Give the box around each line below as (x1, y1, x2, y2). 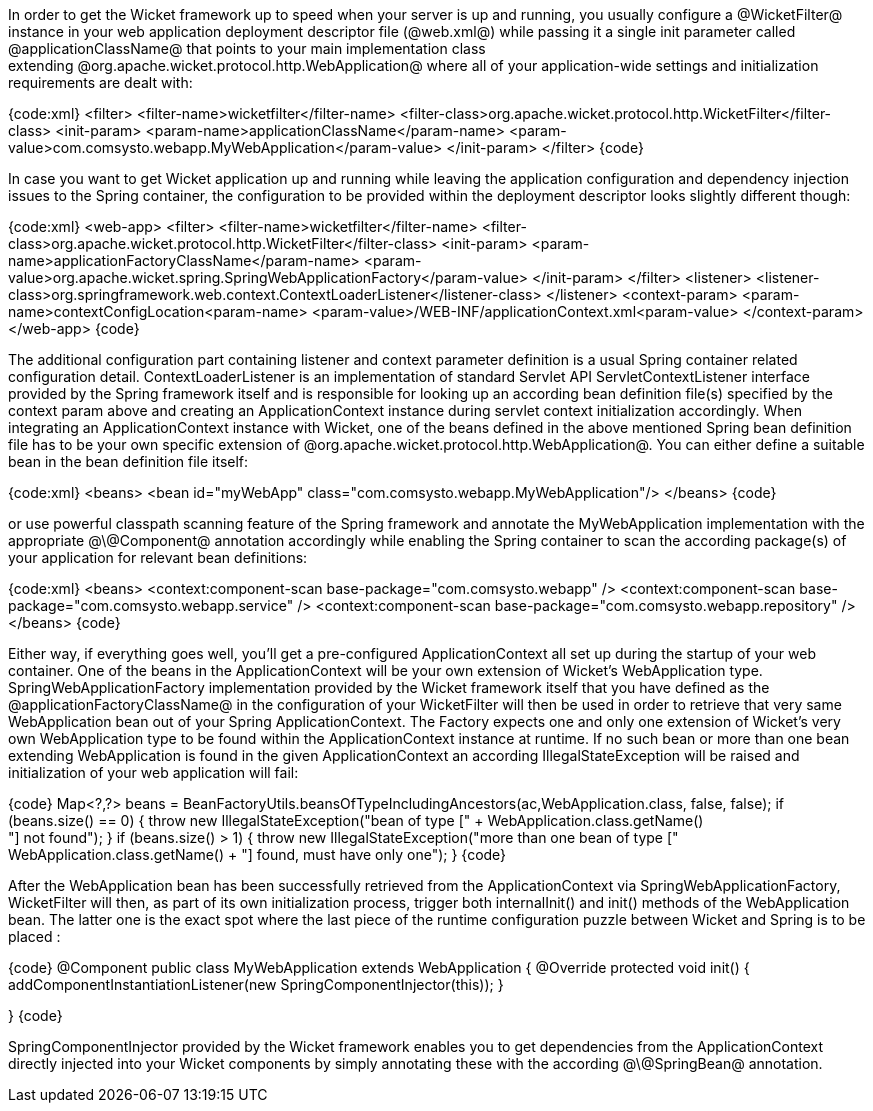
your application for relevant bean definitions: (8, 549, 308, 566)
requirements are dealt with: (8, 74, 193, 91)
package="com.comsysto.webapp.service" (8, 597, 294, 614)
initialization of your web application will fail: (8, 764, 299, 781)
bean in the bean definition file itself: (8, 453, 249, 470)
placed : (8, 928, 61, 945)
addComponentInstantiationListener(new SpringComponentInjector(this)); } (8, 976, 504, 993)
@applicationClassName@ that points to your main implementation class (8, 40, 486, 57)
